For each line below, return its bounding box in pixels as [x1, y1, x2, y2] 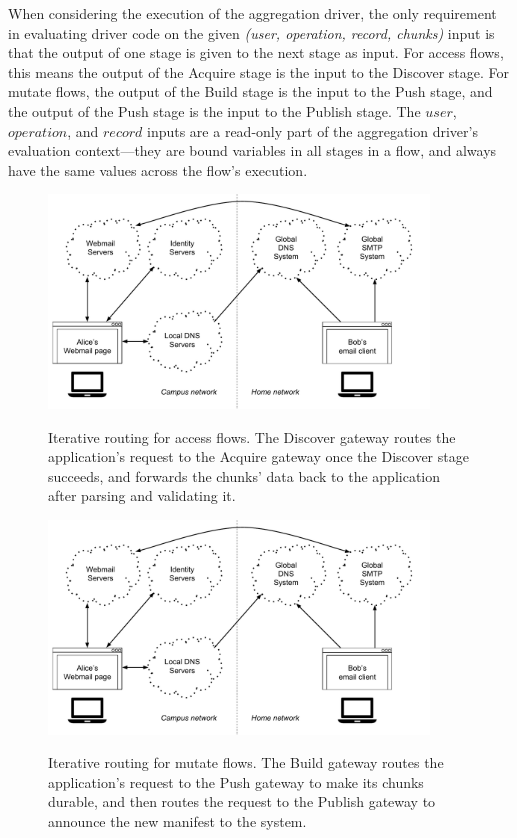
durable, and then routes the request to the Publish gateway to [48, 791, 436, 812]
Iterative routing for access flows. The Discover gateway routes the [48, 426, 456, 447]
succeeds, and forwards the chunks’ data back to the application [48, 465, 440, 486]
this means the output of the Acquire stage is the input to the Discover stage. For [8, 61, 510, 82]
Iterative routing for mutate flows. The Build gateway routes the [48, 752, 444, 773]
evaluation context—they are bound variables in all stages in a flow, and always [8, 140, 497, 161]
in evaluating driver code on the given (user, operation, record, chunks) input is [8, 22, 495, 43]
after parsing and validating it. [48, 485, 236, 506]
